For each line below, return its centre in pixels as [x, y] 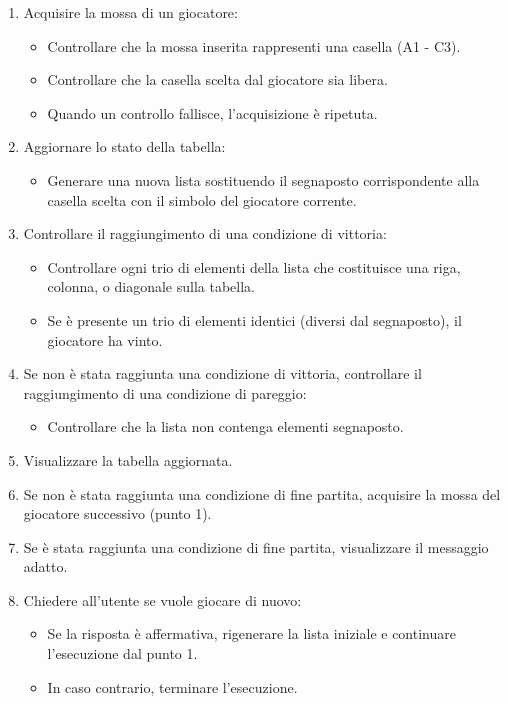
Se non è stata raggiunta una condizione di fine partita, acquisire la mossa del [262, 493]
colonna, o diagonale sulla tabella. [151, 286]
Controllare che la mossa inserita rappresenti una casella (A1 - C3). [254, 45]
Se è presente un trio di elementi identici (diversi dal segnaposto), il [254, 319]
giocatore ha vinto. [105, 339]
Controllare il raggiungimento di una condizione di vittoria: [205, 233]
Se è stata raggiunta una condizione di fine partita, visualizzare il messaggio [256, 546]
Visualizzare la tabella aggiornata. [128, 459]
